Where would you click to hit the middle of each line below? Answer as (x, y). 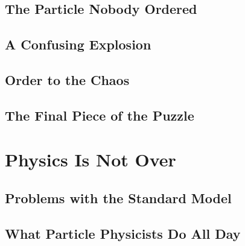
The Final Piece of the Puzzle (100, 115)
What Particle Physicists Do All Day (123, 233)
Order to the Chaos (67, 79)
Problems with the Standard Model (118, 197)
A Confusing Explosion (78, 44)
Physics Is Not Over (91, 159)
